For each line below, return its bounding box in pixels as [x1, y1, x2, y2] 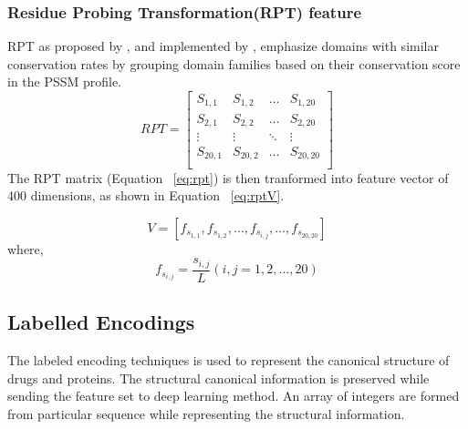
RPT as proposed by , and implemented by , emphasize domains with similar [7, 36, 439, 56]
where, [7, 239, 44, 258]
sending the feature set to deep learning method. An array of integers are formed [7, 386, 460, 405]
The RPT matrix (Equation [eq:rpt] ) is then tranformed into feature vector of [7, 168, 449, 187]
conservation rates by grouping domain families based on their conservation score [7, 54, 461, 73]
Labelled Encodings [7, 308, 195, 336]
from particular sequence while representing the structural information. [7, 403, 405, 423]
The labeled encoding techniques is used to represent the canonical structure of [7, 351, 450, 369]
